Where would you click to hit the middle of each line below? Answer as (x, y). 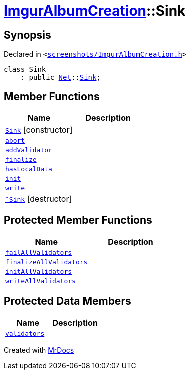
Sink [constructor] (39, 130)
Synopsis (28, 35)
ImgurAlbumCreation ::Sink (95, 11)
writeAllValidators (41, 281)
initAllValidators (39, 271)
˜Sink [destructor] (39, 199)
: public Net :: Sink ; (61, 77)
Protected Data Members (68, 301)
